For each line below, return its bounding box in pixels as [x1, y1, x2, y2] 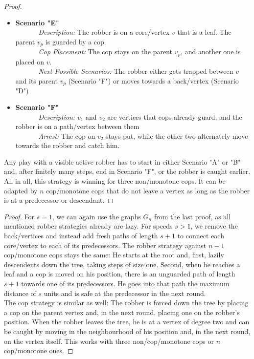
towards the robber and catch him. [15, 140, 120, 150]
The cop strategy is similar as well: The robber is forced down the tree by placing [4, 297, 249, 308]
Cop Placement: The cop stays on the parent [38, 46, 173, 57]
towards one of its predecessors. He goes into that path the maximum [21, 278, 230, 289]
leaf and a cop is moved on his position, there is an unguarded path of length [4, 269, 235, 279]
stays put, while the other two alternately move [106, 130, 248, 141]
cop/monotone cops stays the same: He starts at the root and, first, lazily [4, 250, 224, 260]
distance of [4, 288, 36, 298]
